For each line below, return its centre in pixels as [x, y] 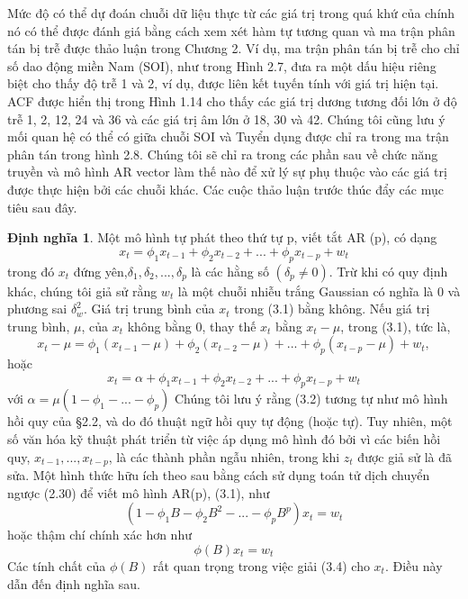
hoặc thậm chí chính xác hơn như [99, 535]
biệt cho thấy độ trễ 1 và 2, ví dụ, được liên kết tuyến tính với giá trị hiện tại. [223, 83]
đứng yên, [100, 271]
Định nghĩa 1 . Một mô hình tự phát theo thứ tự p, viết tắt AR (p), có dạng [222, 237]
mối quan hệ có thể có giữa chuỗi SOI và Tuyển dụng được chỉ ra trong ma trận [228, 136]
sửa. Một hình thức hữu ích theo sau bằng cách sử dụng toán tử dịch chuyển [219, 475]
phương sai [37, 309]
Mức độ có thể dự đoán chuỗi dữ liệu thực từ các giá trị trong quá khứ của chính [231, 13]
